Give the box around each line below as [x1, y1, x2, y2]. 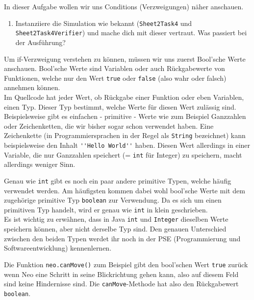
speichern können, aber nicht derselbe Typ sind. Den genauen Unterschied [4, 224, 227, 234]
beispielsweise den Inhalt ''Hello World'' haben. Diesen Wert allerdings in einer [4, 139, 251, 150]
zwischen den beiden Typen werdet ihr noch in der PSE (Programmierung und [4, 233, 241, 243]
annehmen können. [4, 82, 60, 92]
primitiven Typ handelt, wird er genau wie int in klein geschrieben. [4, 204, 208, 214]
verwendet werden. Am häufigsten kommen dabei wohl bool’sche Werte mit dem [4, 185, 245, 195]
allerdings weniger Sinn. [4, 159, 76, 169]
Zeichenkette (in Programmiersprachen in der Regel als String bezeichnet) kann [4, 130, 246, 140]
